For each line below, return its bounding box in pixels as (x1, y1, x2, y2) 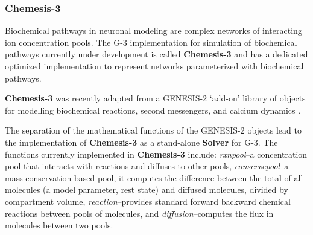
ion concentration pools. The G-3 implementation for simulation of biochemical (5, 36, 297, 48)
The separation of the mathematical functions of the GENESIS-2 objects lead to (5, 124, 302, 137)
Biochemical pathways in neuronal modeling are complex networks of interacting (5, 24, 302, 37)
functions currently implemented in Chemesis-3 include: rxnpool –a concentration (5, 147, 308, 160)
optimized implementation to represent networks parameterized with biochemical (5, 60, 304, 72)
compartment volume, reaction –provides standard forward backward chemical (5, 195, 291, 207)
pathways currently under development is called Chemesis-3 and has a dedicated (5, 48, 308, 60)
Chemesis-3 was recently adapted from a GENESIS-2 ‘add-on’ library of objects (5, 92, 306, 105)
